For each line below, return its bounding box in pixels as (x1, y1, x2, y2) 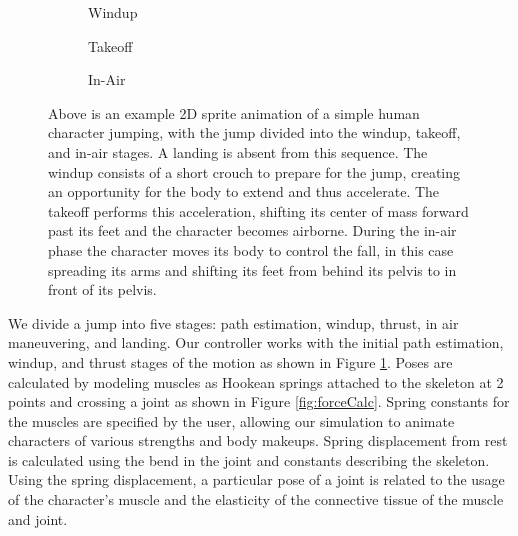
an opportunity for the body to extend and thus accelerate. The (48, 181, 440, 202)
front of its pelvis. (48, 279, 157, 300)
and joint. (8, 508, 68, 529)
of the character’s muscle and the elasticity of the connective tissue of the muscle (8, 489, 504, 510)
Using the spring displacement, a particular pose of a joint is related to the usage (8, 469, 505, 490)
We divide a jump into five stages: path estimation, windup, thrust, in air (8, 312, 459, 333)
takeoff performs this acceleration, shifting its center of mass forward (48, 200, 469, 221)
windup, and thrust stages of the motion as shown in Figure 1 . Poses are (8, 351, 453, 372)
